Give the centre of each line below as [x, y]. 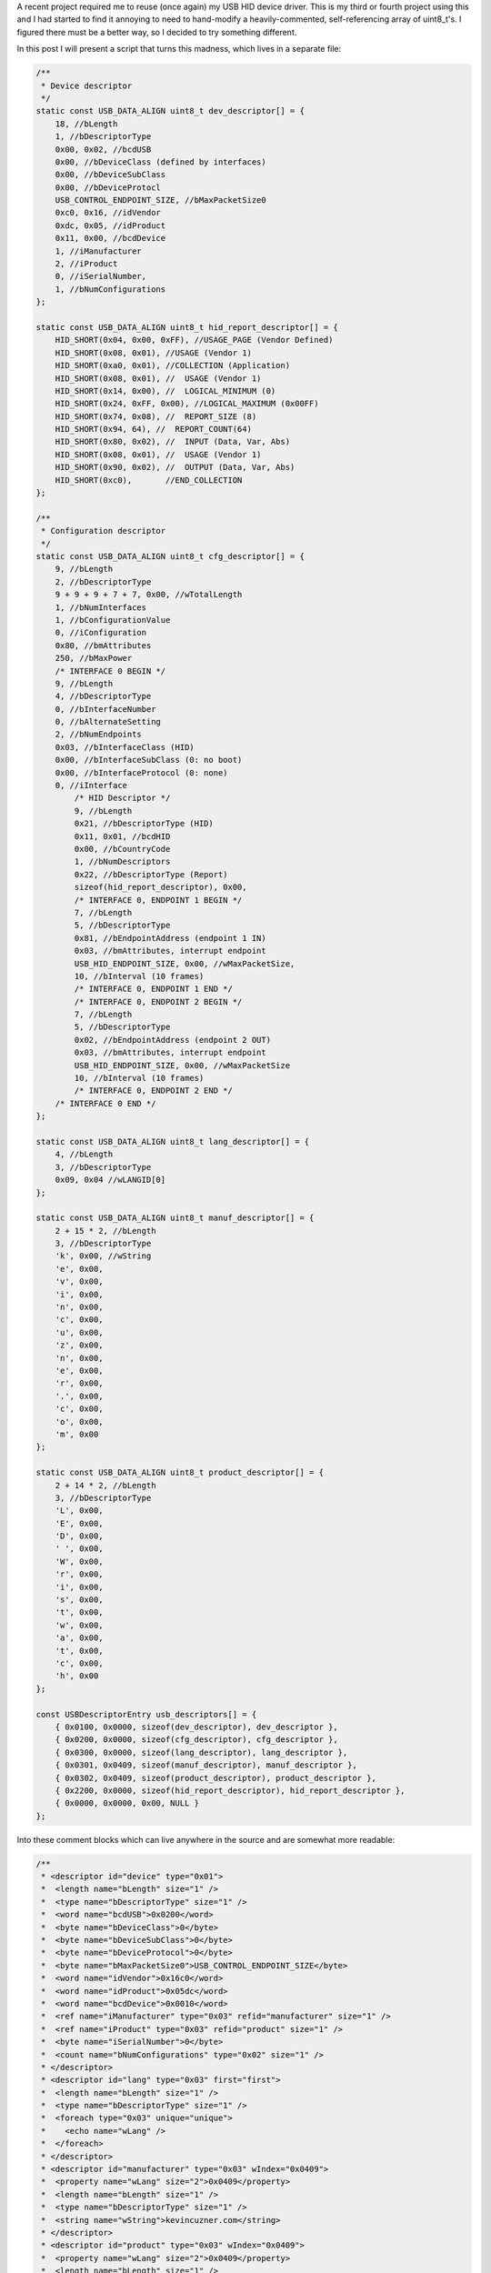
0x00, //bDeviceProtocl [108, 187]
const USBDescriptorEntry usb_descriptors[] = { [146, 1714]
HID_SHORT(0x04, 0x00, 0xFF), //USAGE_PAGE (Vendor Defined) [194, 340]
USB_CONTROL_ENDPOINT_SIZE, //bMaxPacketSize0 [161, 200]
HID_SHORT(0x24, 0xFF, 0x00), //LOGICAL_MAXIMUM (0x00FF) [187, 404]
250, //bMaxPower [94, 658]
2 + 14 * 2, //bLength [105, 1485]
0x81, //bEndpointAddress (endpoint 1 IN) [170, 938]
